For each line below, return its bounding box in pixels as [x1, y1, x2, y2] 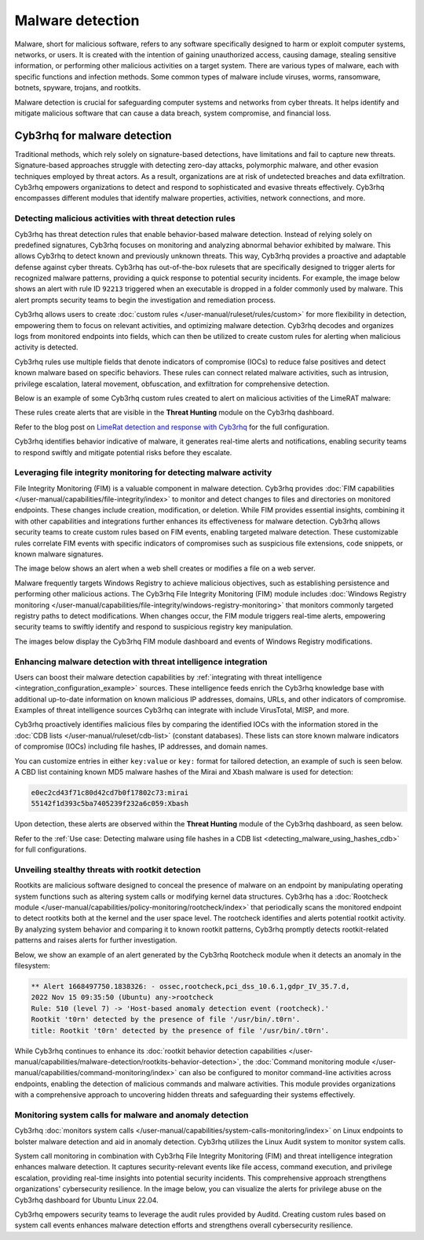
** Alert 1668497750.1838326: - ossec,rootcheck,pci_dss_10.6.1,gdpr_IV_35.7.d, [31, 982, 350, 991]
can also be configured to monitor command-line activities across [178, 1068, 392, 1078]
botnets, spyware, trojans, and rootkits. [14, 83, 141, 93]
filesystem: [14, 961, 50, 971]
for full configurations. [14, 844, 86, 855]
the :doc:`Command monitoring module [243, 1056, 371, 1067]
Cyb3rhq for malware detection [14, 129, 172, 142]
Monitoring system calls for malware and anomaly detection [14, 1109, 249, 1120]
